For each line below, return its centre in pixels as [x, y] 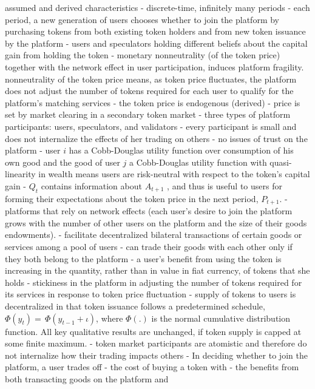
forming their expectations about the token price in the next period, [132, 198]
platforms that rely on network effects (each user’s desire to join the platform [149, 211]
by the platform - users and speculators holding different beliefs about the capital [156, 43]
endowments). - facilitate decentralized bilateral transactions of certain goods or [154, 235]
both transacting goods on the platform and [87, 378]
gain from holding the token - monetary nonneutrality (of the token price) [143, 55]
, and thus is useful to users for [225, 185]
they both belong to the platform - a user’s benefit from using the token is [143, 258]
